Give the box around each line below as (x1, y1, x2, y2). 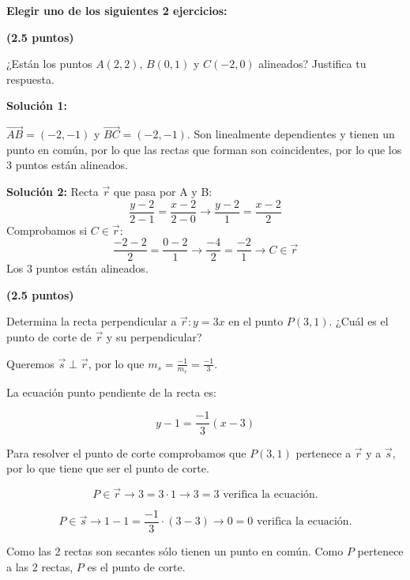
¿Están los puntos (6, 55, 92, 72)
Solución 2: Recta (6, 183, 99, 199)
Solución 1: (6, 97, 67, 114)
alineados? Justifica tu (258, 55, 367, 72)
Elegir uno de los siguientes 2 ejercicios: (6, 2, 228, 18)
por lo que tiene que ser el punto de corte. (6, 460, 209, 476)
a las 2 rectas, (6, 558, 73, 574)
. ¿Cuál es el (329, 313, 389, 330)
